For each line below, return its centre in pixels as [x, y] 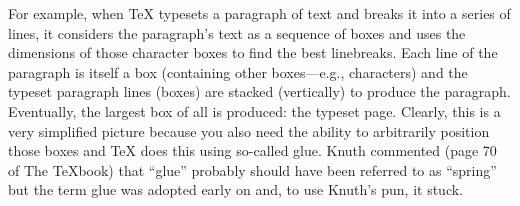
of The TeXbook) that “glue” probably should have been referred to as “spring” [252, 169]
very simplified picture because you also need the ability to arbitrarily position [249, 130]
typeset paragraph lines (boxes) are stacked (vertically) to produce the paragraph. [259, 91]
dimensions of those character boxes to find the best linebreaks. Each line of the [253, 52]
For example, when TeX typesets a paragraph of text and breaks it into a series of [259, 13]
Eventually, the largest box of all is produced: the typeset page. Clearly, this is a [254, 110]
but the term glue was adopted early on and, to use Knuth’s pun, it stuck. [236, 189]
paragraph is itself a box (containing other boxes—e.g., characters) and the [238, 71]
